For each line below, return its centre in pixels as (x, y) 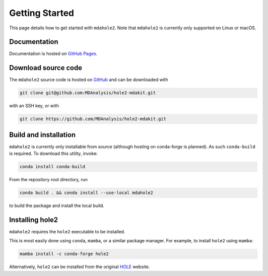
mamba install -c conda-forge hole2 (64, 254)
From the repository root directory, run (48, 180)
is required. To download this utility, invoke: (53, 153)
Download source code (46, 68)
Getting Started (42, 13)
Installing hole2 (33, 220)
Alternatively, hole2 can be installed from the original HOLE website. (80, 267)
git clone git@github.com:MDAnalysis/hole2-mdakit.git (88, 93)
